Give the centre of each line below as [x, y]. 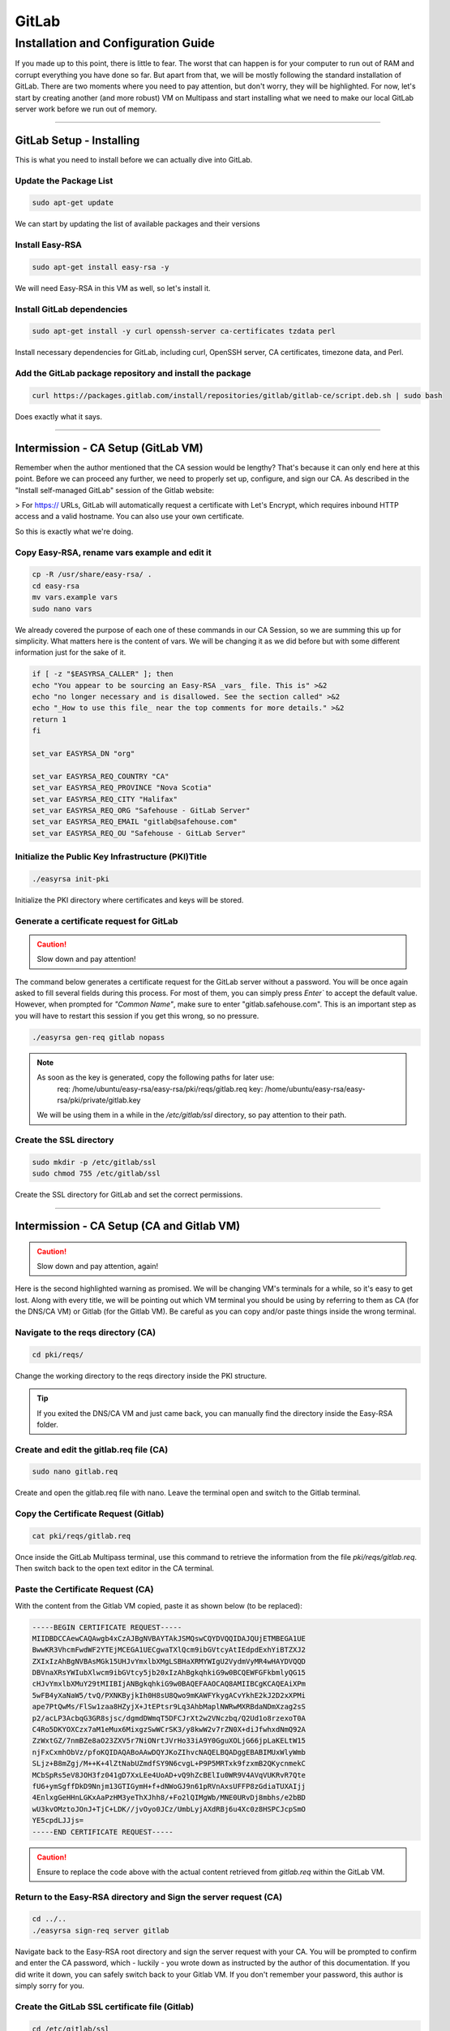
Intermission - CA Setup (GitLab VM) [109, 448]
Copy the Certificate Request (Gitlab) [90, 1514]
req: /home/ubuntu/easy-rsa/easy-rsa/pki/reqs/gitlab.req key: [160, 1089]
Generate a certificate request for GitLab [96, 920]
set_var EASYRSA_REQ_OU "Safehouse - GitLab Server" [139, 833]
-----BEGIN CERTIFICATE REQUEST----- [107, 1627]
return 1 [49, 719]
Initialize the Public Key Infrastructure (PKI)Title [111, 857]
